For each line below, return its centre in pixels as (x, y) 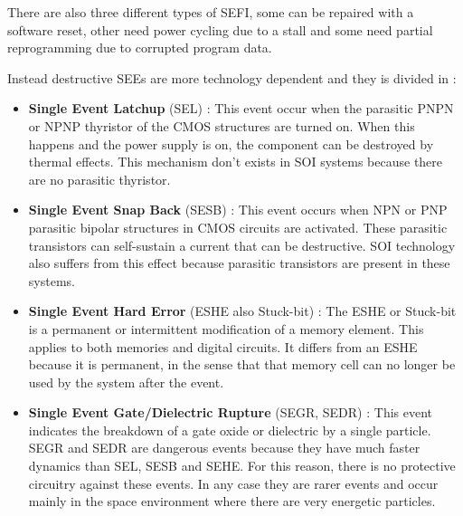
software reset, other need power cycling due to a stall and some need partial (220, 29)
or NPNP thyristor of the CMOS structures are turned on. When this (222, 125)
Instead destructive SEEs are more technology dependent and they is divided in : (232, 77)
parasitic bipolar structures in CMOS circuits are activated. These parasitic (238, 227)
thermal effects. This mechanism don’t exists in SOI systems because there (236, 162)
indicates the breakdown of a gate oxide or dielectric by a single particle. (230, 430)
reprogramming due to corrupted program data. (140, 48)
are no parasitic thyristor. (99, 179)
